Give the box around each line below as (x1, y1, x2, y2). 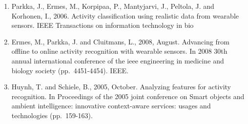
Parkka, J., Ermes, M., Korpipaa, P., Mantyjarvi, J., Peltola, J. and (11, 1, 214, 11)
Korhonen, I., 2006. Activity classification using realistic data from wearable (11, 10, 239, 21)
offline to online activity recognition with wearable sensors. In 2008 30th (11, 46, 227, 56)
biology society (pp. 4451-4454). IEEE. (11, 65, 128, 75)
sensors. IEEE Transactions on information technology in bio (11, 20, 194, 30)
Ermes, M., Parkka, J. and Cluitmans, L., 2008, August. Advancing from (11, 36, 229, 46)
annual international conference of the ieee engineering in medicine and (11, 55, 224, 65)
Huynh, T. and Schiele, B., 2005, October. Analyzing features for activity (11, 82, 231, 92)
